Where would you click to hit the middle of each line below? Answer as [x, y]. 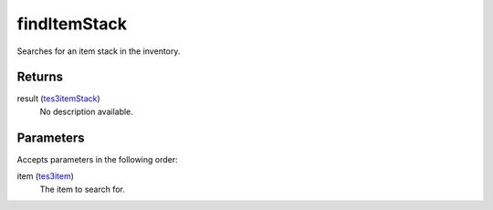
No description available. [87, 111]
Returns [40, 77]
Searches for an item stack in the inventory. [99, 51]
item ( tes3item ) [46, 176]
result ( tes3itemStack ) [58, 99]
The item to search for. [82, 189]
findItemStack [72, 24]
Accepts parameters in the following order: [97, 159]
